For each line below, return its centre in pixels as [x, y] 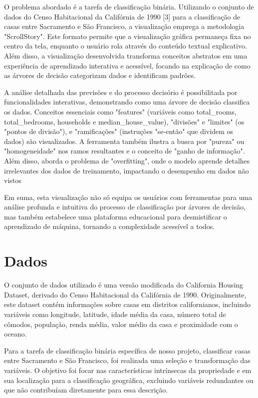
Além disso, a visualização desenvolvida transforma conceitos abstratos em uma [126, 55]
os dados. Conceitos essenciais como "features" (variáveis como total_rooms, [120, 111]
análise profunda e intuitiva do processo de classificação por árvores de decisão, [125, 207]
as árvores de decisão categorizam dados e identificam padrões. [100, 75]
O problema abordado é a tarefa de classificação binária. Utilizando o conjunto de [129, 6]
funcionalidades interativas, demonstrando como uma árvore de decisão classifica [127, 102]
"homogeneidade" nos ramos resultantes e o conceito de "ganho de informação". [125, 151]
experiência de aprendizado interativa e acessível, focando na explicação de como [127, 65]
